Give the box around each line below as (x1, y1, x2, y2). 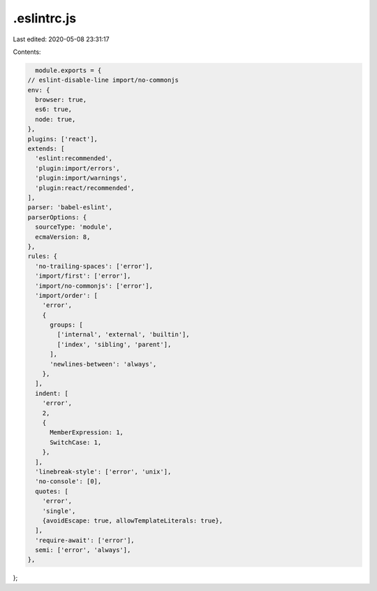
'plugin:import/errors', (35, 164, 120, 172)
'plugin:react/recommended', (35, 184, 135, 192)
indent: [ (35, 389, 69, 397)
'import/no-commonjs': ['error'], (35, 282, 154, 290)
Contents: (13, 48, 41, 56)
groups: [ (50, 321, 84, 329)
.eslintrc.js (13, 10, 77, 26)
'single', (42, 507, 76, 515)
